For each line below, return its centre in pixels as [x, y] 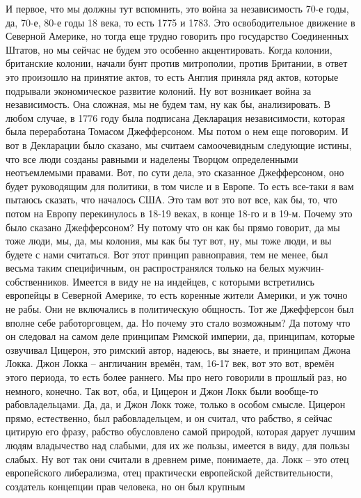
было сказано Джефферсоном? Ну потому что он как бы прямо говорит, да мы [173, 227]
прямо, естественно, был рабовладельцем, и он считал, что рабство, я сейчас [169, 418]
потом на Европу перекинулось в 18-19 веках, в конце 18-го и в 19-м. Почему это [179, 213]
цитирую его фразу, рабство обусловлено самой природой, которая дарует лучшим [180, 431]
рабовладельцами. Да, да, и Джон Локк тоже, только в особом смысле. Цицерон [176, 404]
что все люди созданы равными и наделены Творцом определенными [152, 158]
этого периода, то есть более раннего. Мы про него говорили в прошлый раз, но [176, 377]
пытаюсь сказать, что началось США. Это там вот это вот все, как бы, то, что [171, 200]
